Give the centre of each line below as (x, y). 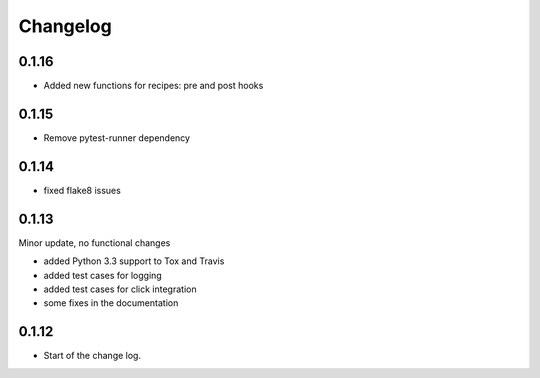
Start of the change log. (92, 356)
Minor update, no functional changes (94, 242)
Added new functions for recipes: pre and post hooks (153, 86)
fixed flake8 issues (82, 190)
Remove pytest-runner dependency (116, 137)
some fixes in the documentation (111, 303)
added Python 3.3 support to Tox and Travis (134, 261)
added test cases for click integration (120, 289)
